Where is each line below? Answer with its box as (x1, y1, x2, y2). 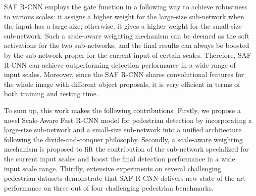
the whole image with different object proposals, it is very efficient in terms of (4, 78, 240, 89)
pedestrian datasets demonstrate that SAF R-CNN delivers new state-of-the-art (4, 173, 246, 183)
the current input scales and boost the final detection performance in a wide (4, 153, 235, 163)
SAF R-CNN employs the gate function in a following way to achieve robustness (4, 1, 248, 11)
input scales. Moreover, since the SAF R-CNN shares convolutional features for (4, 69, 244, 79)
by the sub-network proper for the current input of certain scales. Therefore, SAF (4, 49, 252, 60)
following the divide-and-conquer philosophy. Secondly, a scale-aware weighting (4, 134, 243, 144)
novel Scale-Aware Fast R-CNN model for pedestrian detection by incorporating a (4, 115, 252, 125)
